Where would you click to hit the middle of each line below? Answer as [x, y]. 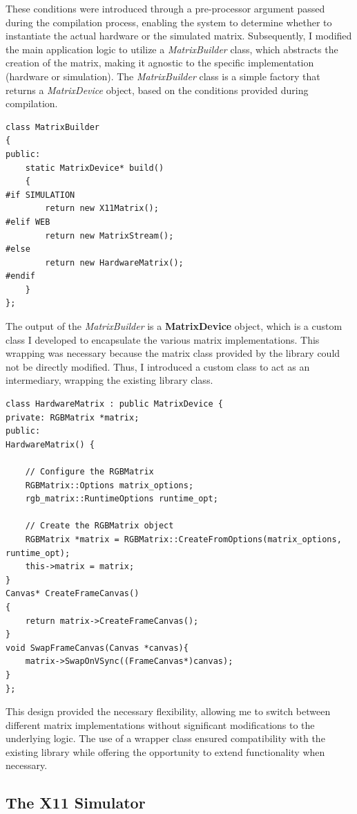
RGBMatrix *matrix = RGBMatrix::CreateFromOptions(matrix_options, [183, 539]
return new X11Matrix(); [102, 209]
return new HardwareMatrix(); [114, 262]
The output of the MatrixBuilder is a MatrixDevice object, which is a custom [174, 326]
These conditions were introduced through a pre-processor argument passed [165, 8]
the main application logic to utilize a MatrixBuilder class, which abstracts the [172, 49]
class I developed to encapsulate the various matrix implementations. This [163, 339]
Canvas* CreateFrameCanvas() [73, 594]
